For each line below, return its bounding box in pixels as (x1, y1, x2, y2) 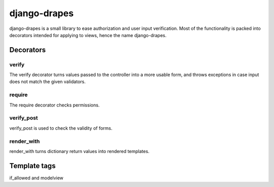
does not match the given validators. (9, 79, 86, 85)
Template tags (9, 161, 56, 170)
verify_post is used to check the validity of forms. (9, 125, 113, 131)
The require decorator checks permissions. (9, 102, 100, 108)
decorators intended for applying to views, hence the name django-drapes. (9, 32, 167, 38)
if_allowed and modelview (9, 175, 63, 181)
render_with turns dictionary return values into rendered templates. (9, 148, 150, 154)
